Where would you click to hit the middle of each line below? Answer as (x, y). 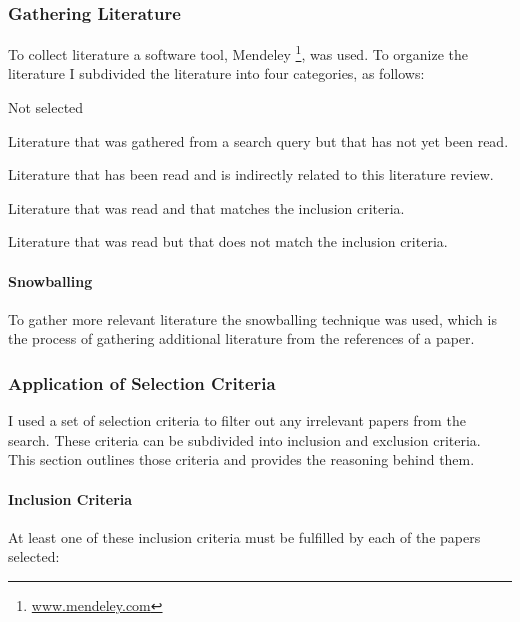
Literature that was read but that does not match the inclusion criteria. (228, 241)
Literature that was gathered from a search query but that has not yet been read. (258, 140)
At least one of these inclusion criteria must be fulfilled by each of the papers (244, 536)
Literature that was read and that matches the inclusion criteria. (206, 207)
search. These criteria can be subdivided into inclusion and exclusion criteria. (244, 439)
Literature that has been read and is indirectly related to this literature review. (251, 174)
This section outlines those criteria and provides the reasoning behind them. (241, 459)
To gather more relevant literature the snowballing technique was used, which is (252, 318)
